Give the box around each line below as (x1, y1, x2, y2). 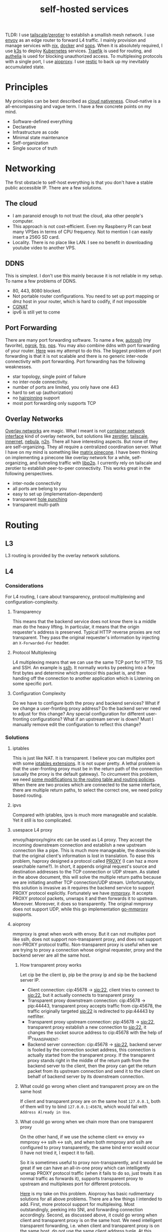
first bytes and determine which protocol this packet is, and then (12, 670, 146, 676)
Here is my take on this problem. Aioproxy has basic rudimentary (20, 1191, 154, 1197)
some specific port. (12, 681, 53, 686)
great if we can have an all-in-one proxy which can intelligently (20, 1165, 150, 1171)
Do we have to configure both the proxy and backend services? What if (12, 700, 160, 706)
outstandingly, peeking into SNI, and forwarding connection (20, 1207, 143, 1213)
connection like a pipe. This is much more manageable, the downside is (12, 848, 160, 854)
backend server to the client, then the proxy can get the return (27, 1063, 156, 1069)
